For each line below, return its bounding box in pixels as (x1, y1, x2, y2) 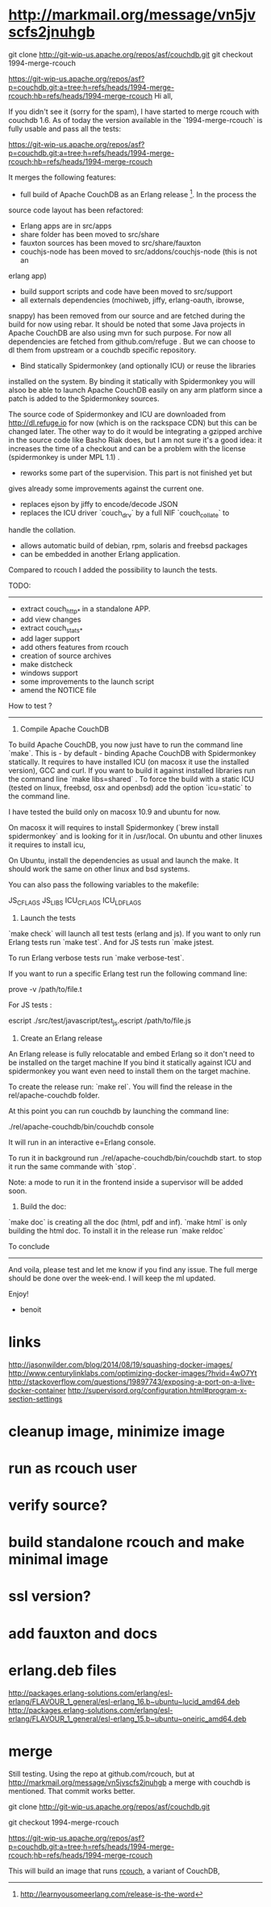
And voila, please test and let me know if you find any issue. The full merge (8, 1264, 258, 1274)
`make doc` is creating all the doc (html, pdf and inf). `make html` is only (8, 1217, 248, 1226)
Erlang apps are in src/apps (19, 221, 112, 230)
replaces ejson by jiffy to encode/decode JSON (19, 499, 178, 508)
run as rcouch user (8, 1459, 137, 1477)
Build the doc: (19, 1201, 67, 1211)
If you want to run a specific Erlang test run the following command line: (8, 968, 248, 978)
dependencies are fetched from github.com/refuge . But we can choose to (8, 336, 256, 346)
